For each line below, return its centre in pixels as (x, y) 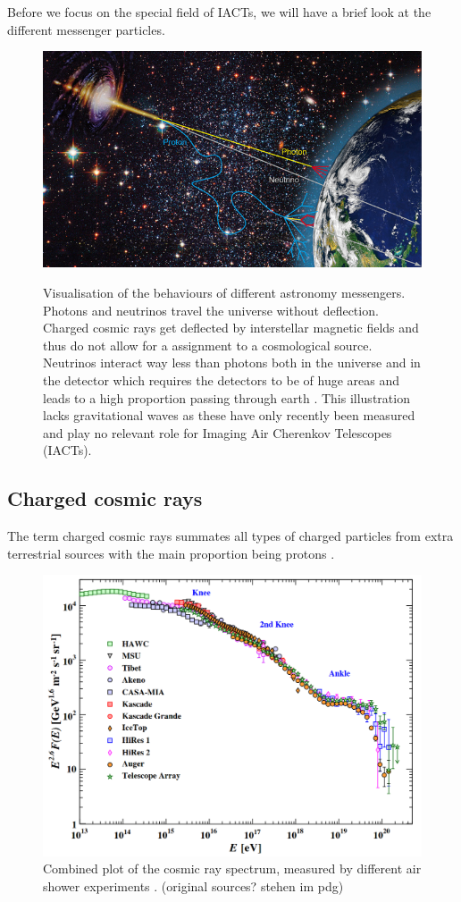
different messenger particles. (86, 29)
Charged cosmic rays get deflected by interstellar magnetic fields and (231, 328)
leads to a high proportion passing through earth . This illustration (226, 397)
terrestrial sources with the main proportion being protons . (171, 553)
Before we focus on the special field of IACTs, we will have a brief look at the (219, 12)
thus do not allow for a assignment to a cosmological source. (208, 345)
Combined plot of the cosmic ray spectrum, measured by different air (232, 868)
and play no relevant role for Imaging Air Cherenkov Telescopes (218, 432)
